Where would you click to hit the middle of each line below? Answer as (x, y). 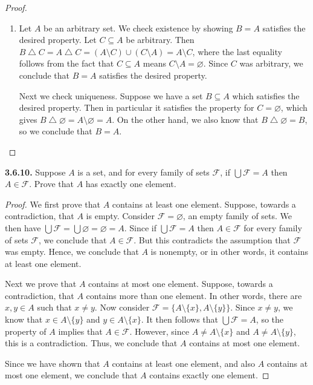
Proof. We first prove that (53, 204)
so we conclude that (56, 131)
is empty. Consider (120, 216)
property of (26, 331)
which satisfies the (266, 95)
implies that (80, 331)
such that (54, 307)
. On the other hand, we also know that (185, 119)
